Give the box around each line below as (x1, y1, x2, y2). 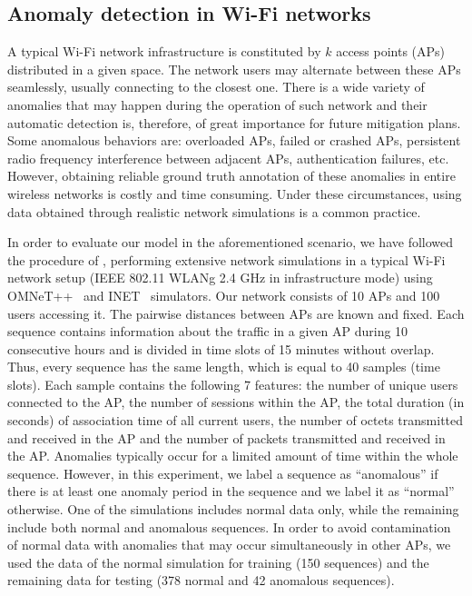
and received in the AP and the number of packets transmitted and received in (7, 428, 446, 447)
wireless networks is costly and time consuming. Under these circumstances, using (7, 184, 462, 203)
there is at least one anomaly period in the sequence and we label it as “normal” (7, 482, 455, 501)
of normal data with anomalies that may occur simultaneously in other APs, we (7, 535, 451, 554)
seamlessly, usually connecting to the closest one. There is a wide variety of (7, 77, 425, 96)
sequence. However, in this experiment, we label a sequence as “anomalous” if (7, 463, 438, 482)
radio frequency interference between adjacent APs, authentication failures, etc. (7, 148, 449, 167)
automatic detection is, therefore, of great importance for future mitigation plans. (7, 113, 461, 132)
